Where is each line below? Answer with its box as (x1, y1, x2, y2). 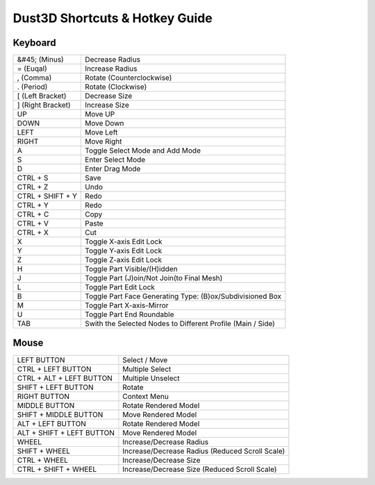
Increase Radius (84, 64, 137, 74)
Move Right (84, 137, 122, 146)
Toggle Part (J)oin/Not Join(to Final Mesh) (84, 273, 223, 283)
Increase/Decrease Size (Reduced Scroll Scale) (122, 464, 277, 474)
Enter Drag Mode (84, 164, 141, 173)
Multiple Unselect (122, 373, 180, 383)
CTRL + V (17, 219, 49, 228)
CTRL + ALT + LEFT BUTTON (17, 373, 112, 383)
